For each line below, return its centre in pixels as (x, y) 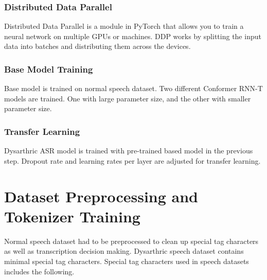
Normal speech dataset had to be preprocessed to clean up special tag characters (131, 241)
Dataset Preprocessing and (101, 196)
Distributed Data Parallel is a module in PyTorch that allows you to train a (124, 26)
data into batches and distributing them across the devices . (97, 46)
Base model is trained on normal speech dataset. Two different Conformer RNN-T (133, 88)
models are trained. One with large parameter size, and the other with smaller (128, 98)
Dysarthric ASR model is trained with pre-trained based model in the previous (129, 151)
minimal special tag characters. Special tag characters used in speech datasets (127, 261)
